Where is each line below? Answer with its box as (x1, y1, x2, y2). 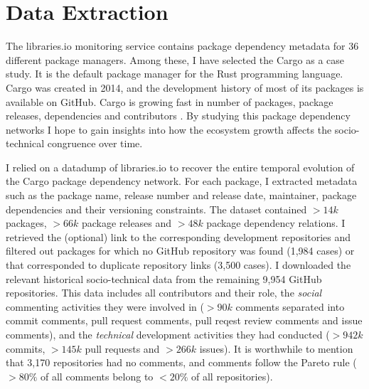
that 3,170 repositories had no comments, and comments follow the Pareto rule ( (6, 355, 357, 370)
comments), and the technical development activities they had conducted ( (6, 327, 330, 341)
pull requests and (85, 341, 160, 356)
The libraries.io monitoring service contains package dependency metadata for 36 (6, 38, 359, 53)
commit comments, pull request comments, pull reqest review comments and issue (6, 313, 363, 328)
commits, (6, 341, 46, 356)
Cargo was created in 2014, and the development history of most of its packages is (6, 80, 364, 95)
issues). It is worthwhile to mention (199, 341, 353, 356)
